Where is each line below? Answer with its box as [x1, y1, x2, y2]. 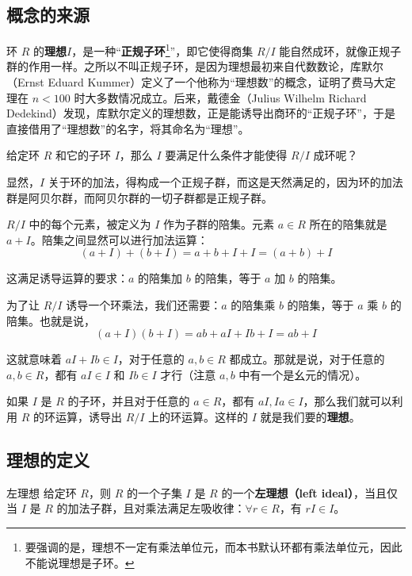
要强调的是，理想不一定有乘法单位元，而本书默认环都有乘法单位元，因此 [25, 538, 402, 555]
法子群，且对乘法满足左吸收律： [78, 500, 246, 516]
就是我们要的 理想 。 [260, 408, 360, 424]
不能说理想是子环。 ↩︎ [25, 554, 135, 570]
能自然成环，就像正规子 [279, 42, 402, 59]
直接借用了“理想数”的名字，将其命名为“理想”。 [6, 120, 250, 136]
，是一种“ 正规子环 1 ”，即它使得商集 [71, 40, 254, 59]
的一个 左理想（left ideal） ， [221, 484, 364, 501]
